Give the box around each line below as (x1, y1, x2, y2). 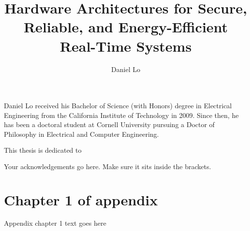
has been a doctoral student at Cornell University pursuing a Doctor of (4, 119, 215, 130)
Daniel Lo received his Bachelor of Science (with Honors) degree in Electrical (4, 101, 232, 111)
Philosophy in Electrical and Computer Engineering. (4, 129, 159, 139)
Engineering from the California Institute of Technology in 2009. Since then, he (4, 110, 239, 120)
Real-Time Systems (59, 36, 192, 56)
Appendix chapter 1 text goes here (4, 217, 106, 228)
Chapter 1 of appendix (4, 189, 158, 209)
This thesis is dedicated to (4, 145, 82, 155)
